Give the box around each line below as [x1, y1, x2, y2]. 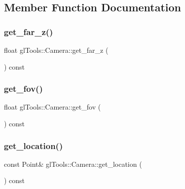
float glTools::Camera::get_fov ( [4, 102, 101, 112]
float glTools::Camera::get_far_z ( [4, 45, 109, 55]
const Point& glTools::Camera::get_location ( [4, 158, 142, 169]
